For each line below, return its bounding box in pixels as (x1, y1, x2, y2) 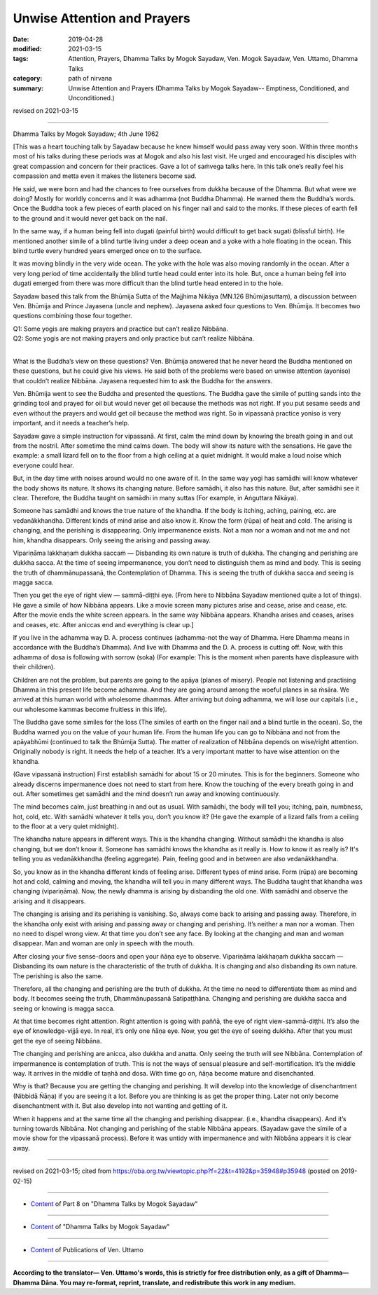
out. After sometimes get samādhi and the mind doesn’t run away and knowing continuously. (13, 789, 280, 798)
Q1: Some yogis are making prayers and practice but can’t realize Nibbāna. (13, 324, 229, 333)
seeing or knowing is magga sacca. (13, 1004, 115, 1013)
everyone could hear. (13, 461, 74, 470)
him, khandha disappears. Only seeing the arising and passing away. (13, 536, 211, 544)
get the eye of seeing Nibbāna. (13, 1036, 102, 1045)
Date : (13, 35, 29, 43)
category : (13, 74, 43, 83)
